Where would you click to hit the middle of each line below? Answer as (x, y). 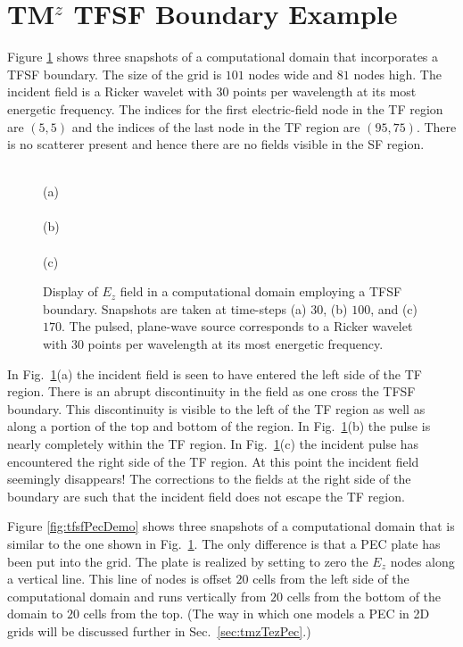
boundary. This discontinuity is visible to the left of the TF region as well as (216, 408)
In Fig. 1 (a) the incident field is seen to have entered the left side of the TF (215, 373)
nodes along (422, 561)
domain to (35, 614)
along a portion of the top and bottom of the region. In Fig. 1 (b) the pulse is (219, 426)
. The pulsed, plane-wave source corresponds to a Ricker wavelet (237, 326)
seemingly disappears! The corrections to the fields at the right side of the (209, 479)
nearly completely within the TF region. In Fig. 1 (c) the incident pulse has (213, 444)
